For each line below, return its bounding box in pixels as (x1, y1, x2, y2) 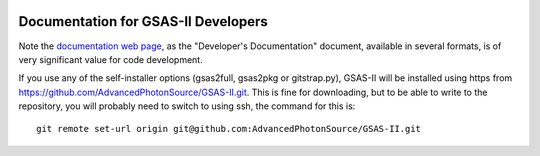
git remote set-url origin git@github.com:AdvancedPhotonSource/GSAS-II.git (36, 123, 422, 135)
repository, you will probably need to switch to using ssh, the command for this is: (18, 100, 356, 112)
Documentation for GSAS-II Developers (18, 13, 269, 30)
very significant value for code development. (18, 53, 204, 65)
